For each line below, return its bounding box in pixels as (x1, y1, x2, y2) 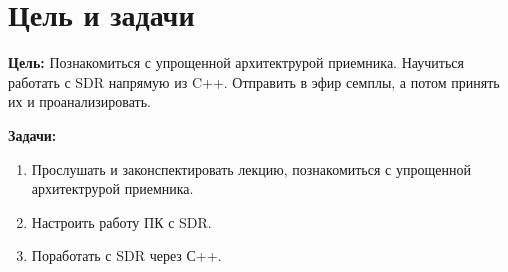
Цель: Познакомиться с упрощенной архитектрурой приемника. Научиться (8, 52, 464, 73)
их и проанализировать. (8, 91, 152, 112)
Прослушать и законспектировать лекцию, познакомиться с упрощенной (31, 158, 471, 179)
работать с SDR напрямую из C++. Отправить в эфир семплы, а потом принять (8, 71, 500, 92)
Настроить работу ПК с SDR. (31, 211, 212, 232)
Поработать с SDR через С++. (31, 245, 222, 266)
